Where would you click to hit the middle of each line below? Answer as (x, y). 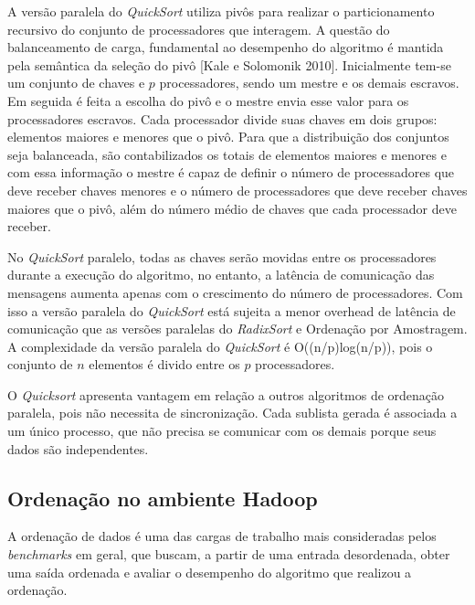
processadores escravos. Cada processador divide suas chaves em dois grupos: (222, 118)
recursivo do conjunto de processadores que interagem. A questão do (199, 29)
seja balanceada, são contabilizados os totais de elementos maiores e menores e (227, 154)
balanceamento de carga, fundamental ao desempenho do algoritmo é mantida (226, 47)
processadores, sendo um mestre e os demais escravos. (309, 83)
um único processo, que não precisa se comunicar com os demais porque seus (222, 431)
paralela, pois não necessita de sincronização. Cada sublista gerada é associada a (232, 413)
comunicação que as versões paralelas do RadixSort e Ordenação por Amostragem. (237, 329)
